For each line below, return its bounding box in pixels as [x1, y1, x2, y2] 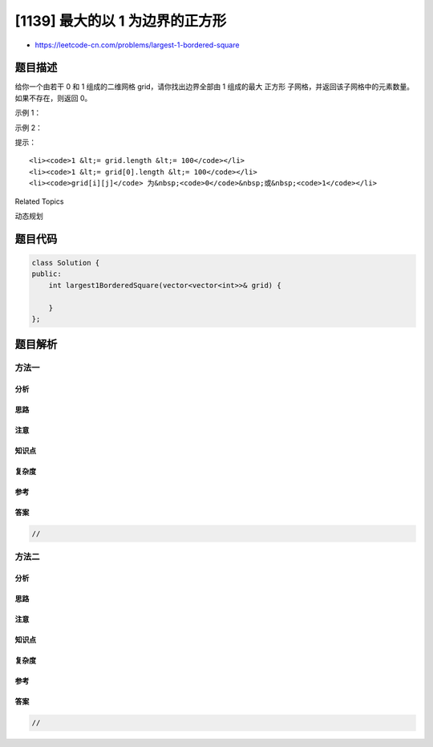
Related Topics [14, 197, 64, 206]
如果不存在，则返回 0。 [14, 93, 92, 103]
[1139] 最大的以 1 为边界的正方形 [14, 12, 227, 30]
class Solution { [31, 258, 100, 267]
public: [31, 270, 62, 278]
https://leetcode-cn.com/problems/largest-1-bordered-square [34, 40, 240, 50]
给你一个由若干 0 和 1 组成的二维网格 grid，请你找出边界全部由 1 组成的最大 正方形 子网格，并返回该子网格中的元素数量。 [14, 82, 415, 91]
